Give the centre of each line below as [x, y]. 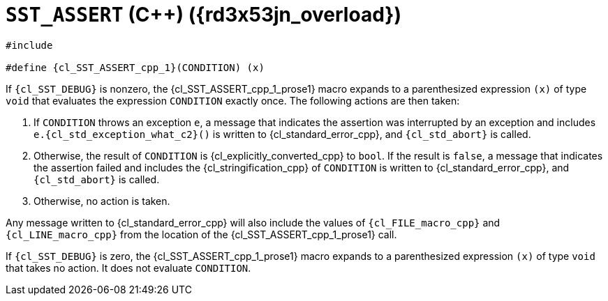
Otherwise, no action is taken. [102, 201]
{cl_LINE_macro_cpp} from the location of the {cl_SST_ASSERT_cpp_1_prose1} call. [201, 234]
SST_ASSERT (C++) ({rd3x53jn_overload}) [203, 15]
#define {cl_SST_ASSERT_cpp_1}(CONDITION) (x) [135, 67]
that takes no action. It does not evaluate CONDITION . [128, 268]
